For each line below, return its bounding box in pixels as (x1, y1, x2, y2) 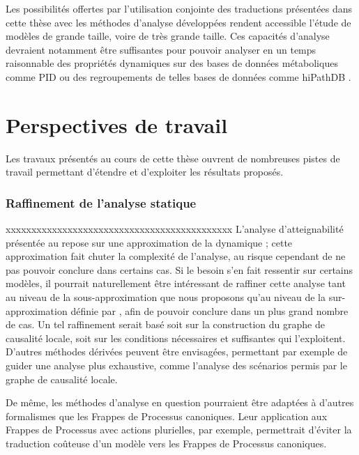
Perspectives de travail (6, 110, 228, 139)
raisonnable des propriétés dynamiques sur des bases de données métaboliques (6, 56, 338, 70)
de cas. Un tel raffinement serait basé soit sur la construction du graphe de (6, 317, 325, 332)
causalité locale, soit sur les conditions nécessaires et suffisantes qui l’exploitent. (6, 330, 346, 345)
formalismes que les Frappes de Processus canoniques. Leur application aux (6, 408, 328, 423)
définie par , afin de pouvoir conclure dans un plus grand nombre (70, 303, 349, 318)
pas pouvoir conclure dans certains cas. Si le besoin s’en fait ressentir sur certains (6, 262, 353, 277)
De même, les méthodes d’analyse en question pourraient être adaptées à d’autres (6, 395, 354, 410)
